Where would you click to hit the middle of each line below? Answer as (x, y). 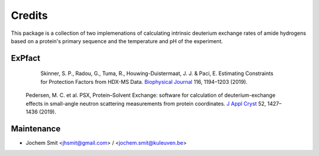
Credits (30, 15)
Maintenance (36, 129)
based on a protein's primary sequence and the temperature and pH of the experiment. (117, 41)
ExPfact (26, 58)
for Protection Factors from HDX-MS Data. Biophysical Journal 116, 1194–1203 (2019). (144, 82)
